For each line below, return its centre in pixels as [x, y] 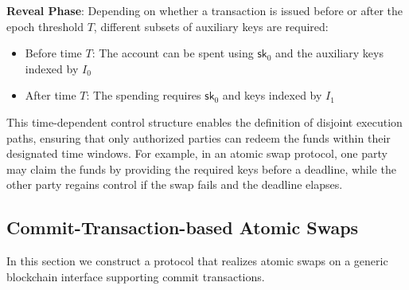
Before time [53, 53]
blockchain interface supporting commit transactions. [136, 276]
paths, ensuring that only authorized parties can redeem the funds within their [199, 137]
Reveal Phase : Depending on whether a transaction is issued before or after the [205, 10]
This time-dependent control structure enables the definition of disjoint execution [204, 121]
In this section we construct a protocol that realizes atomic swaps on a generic [197, 261]
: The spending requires [144, 95]
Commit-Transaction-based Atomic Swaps [183, 227]
